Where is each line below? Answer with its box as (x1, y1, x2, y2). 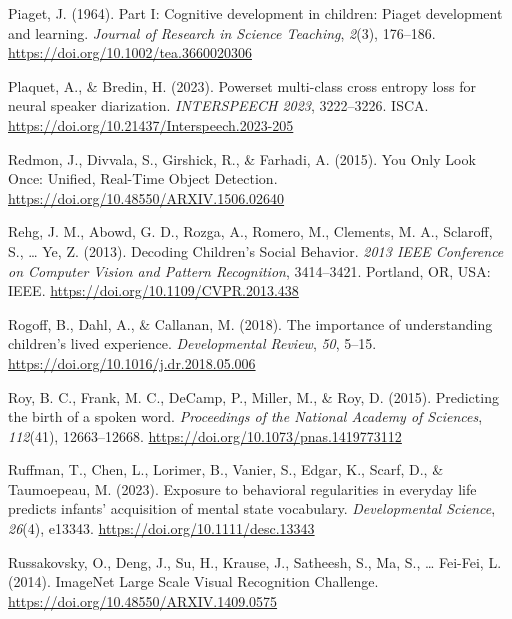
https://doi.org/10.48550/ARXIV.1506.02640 (8, 187, 285, 208)
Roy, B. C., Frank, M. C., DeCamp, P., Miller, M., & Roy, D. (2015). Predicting (8, 386, 499, 407)
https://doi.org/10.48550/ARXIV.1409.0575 (8, 590, 278, 611)
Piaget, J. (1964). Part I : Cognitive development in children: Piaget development (8, 3, 503, 23)
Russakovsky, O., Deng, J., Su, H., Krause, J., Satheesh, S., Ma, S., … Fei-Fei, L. (8, 551, 502, 572)
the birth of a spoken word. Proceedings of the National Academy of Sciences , (8, 406, 483, 427)
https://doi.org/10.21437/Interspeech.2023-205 (8, 114, 294, 135)
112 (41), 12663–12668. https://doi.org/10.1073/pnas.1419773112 (8, 425, 402, 446)
